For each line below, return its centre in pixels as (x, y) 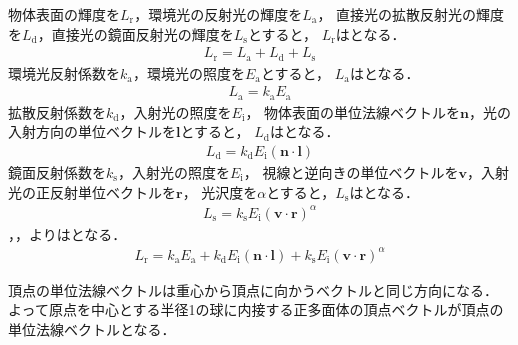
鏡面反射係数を (57, 171)
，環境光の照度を (188, 72)
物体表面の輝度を (64, 14)
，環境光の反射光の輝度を (218, 14)
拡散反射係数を (57, 111)
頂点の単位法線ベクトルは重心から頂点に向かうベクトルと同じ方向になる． (253, 289)
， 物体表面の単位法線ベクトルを (353, 111)
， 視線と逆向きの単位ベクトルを (351, 171)
